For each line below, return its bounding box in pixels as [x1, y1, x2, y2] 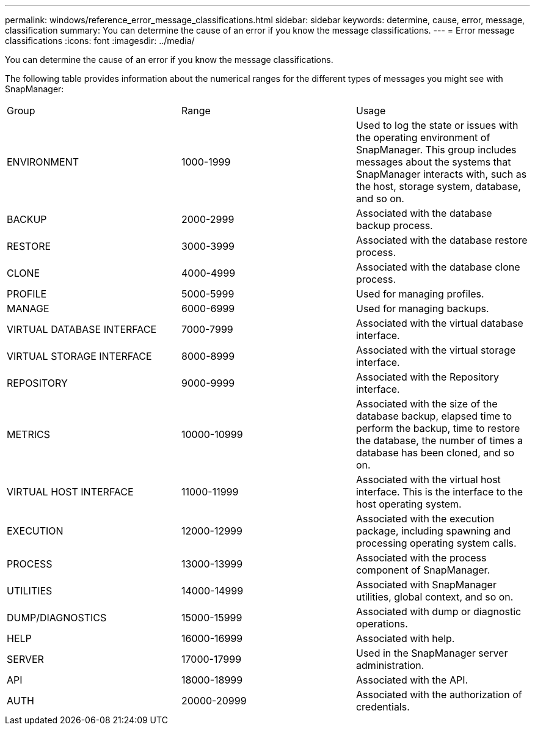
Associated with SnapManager [355, 579, 497, 591]
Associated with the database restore [355, 234, 528, 246]
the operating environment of [355, 131, 490, 144]
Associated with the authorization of [355, 688, 522, 701]
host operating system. [355, 498, 462, 510]
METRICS [7, 428, 50, 440]
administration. [355, 659, 424, 671]
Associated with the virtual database [355, 317, 523, 329]
